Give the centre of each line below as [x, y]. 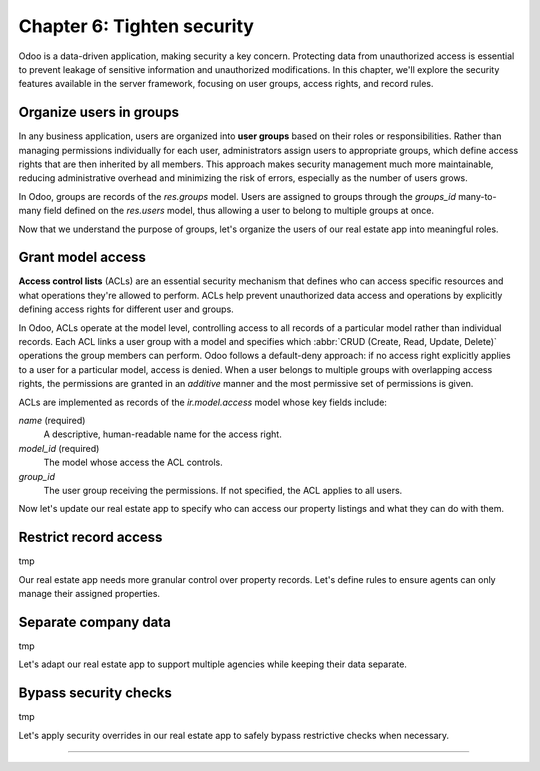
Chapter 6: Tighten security [136, 26]
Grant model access [82, 257]
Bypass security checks [95, 693]
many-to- [477, 196]
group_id [36, 476]
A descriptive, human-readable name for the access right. [162, 434]
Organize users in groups [99, 112]
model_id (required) [59, 448]
